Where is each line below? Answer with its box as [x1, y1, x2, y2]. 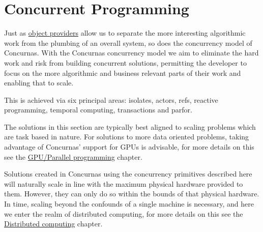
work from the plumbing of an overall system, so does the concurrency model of [4, 37, 252, 48]
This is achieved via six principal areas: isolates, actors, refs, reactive [4, 94, 218, 105]
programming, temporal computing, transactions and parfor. [4, 104, 192, 115]
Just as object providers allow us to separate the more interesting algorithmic [4, 27, 246, 38]
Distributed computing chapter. [4, 218, 103, 229]
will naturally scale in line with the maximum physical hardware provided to [4, 178, 243, 189]
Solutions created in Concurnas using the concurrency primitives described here [4, 168, 252, 179]
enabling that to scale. [4, 77, 74, 88]
